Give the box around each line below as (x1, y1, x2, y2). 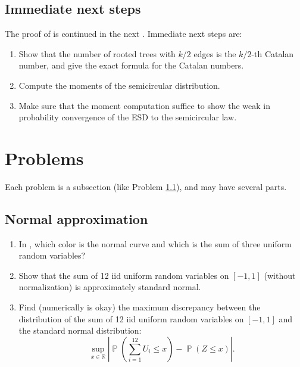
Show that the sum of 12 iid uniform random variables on (18, 269, 229, 281)
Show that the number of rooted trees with (18, 47, 176, 60)
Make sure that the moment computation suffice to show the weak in (18, 99, 270, 111)
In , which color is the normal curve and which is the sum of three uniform (18, 237, 292, 250)
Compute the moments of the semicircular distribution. (18, 79, 220, 91)
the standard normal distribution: (18, 324, 142, 337)
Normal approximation (5, 209, 148, 228)
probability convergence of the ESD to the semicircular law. (18, 111, 237, 123)
